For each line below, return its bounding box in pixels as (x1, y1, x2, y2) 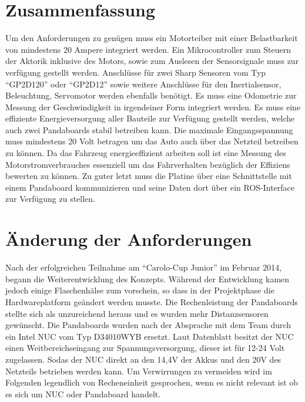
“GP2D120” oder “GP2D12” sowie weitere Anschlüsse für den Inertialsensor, (5, 77, 281, 90)
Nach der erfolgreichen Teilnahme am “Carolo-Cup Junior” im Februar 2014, (5, 261, 282, 273)
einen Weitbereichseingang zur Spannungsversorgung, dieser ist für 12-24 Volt (5, 342, 285, 354)
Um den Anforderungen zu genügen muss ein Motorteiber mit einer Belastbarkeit (5, 32, 298, 44)
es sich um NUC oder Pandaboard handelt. (5, 387, 161, 400)
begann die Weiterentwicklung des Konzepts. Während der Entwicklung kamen (5, 272, 290, 285)
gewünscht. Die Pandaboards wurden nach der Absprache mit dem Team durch (5, 319, 291, 331)
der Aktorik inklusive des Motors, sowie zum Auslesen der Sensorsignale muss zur (5, 55, 299, 67)
